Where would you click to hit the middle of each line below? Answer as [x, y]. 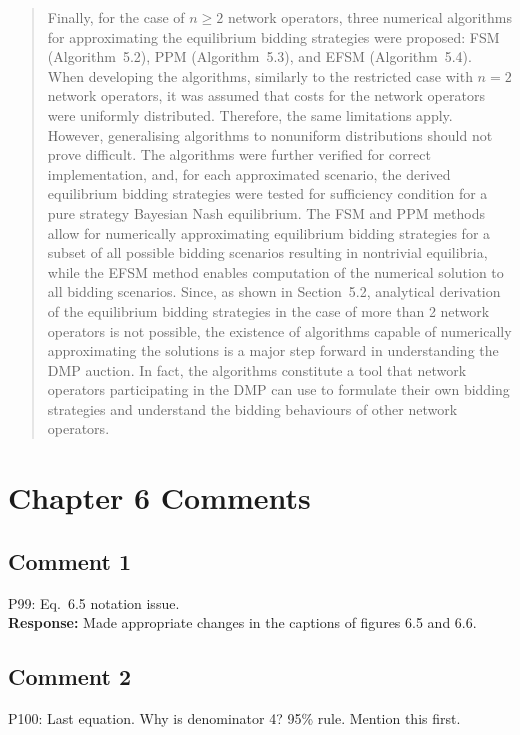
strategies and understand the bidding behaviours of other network [252, 408]
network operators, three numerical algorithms [370, 17]
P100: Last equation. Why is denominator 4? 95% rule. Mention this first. [234, 718]
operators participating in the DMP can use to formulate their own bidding [278, 389]
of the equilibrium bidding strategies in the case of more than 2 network [268, 310]
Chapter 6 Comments [159, 497]
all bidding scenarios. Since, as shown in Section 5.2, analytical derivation [274, 291]
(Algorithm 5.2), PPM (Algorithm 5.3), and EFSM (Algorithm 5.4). [259, 56]
